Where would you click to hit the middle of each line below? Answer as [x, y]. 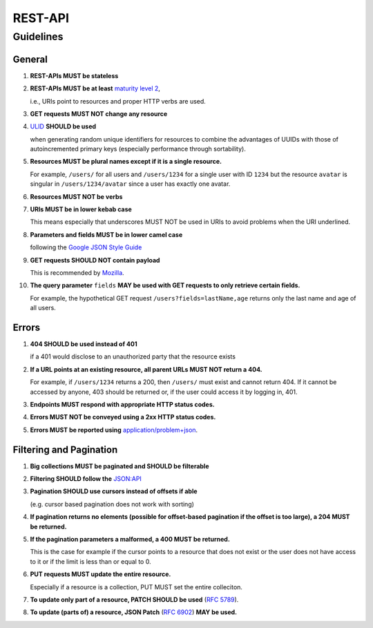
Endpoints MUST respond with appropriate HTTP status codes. [122, 405]
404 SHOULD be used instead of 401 [84, 344]
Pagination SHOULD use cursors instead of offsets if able [114, 491]
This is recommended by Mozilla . [77, 272]
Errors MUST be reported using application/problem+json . [114, 430]
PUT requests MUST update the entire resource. [101, 574]
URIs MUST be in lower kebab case [81, 209]
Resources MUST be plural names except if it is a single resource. [126, 162]
